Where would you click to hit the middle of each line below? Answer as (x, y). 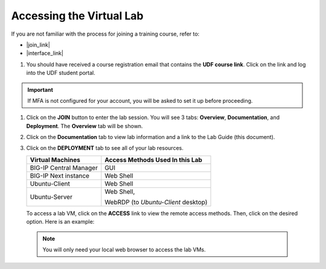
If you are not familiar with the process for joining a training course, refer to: (105, 34)
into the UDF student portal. (61, 73)
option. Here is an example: (60, 222)
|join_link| (38, 45)
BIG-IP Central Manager (64, 167)
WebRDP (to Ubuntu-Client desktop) (156, 202)
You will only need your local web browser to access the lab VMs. (124, 250)
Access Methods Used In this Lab (153, 160)
